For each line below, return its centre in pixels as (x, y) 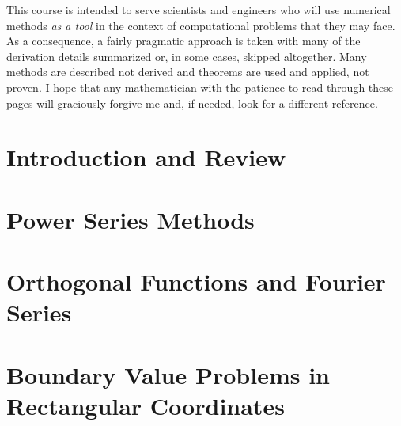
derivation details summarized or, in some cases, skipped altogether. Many (187, 56)
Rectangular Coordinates (146, 405)
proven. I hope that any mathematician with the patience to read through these (200, 87)
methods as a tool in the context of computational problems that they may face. (201, 25)
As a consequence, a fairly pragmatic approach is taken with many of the (183, 41)
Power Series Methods (131, 219)
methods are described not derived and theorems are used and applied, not (188, 72)
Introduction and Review (146, 157)
